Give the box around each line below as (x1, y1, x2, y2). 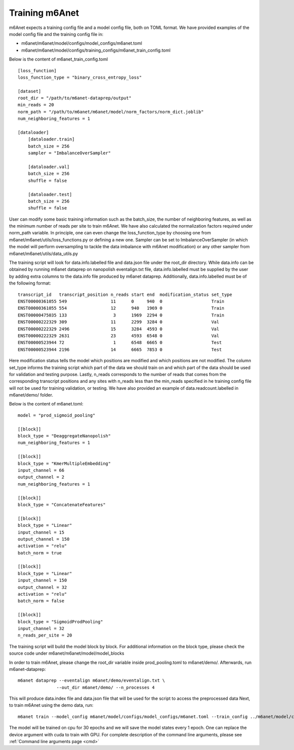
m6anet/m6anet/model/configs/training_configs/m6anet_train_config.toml (21, 47, 171, 53)
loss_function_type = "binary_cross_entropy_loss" (18, 74, 142, 80)
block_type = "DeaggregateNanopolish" (18, 433, 111, 439)
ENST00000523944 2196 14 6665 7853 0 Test (18, 346, 222, 352)
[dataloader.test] (27, 192, 73, 197)
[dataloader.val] (27, 164, 70, 170)
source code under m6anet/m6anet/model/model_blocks (9, 650, 124, 656)
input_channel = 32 (18, 626, 65, 631)
